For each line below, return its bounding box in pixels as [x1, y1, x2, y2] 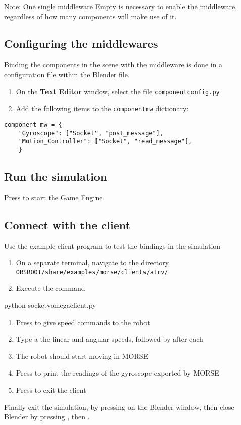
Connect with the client [4, 217, 130, 232]
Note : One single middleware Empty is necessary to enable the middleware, [4, 1, 237, 11]
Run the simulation [4, 168, 107, 184]
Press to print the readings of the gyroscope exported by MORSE [16, 367, 219, 378]
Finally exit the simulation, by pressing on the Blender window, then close [4, 401, 234, 412]
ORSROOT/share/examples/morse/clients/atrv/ [16, 268, 168, 276]
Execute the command [16, 283, 85, 293]
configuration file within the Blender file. [4, 69, 130, 79]
